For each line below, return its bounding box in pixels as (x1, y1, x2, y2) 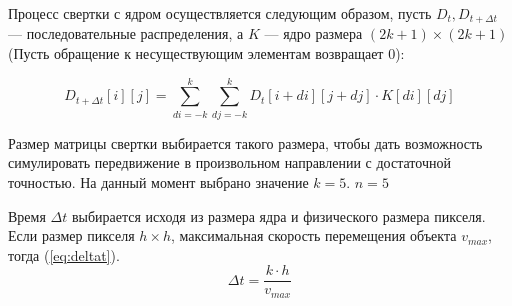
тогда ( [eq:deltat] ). (8, 244, 120, 265)
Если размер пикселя (8, 225, 135, 246)
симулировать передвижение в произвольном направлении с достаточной (8, 152, 451, 173)
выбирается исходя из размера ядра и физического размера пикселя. (71, 205, 486, 226)
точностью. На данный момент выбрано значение (8, 171, 309, 192)
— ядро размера (264, 23, 363, 44)
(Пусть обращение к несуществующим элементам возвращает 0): (8, 43, 405, 64)
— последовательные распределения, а (8, 23, 244, 44)
